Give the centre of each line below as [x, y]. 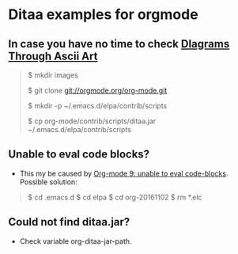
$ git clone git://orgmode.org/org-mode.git [97, 90]
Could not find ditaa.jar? [69, 222]
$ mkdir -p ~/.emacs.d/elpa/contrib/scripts [97, 106]
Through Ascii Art [53, 56]
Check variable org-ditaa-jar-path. [76, 241]
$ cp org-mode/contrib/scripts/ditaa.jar [92, 121]
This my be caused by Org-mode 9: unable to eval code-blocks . [124, 173]
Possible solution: [48, 182]
